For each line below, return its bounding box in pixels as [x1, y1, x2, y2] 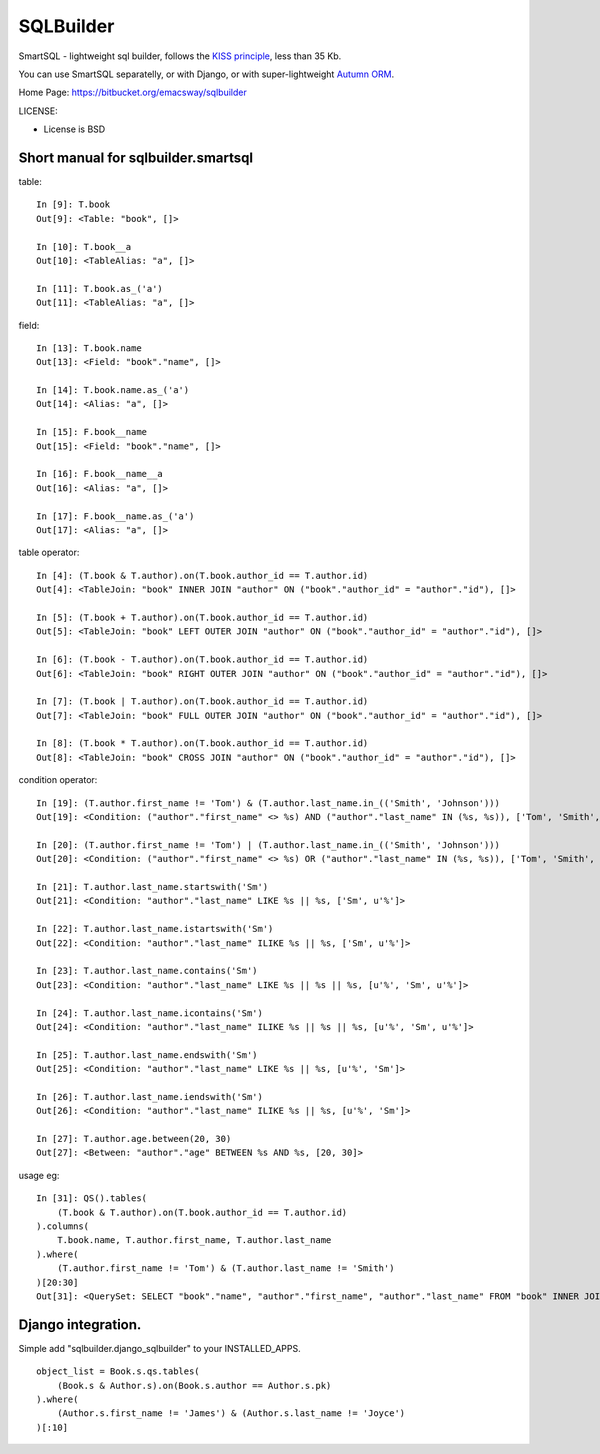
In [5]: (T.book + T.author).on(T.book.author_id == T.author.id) [36, 611, 369, 623]
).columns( [36, 1220, 90, 1232]
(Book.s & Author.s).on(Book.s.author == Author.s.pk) [56, 1380, 332, 1391]
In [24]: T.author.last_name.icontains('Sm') [36, 1007, 264, 1019]
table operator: [18, 546, 80, 559]
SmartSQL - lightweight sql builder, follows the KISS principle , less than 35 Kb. [18, 50, 342, 62]
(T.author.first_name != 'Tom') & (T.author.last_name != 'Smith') [56, 1263, 395, 1274]
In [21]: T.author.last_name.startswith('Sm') [36, 881, 269, 892]
